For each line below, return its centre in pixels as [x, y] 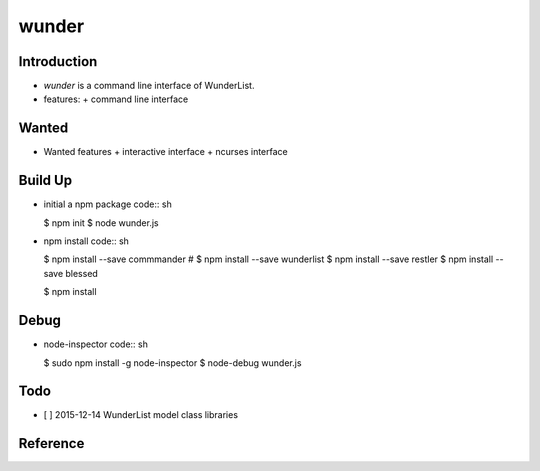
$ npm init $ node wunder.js [101, 222]
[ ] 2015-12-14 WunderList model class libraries [141, 415]
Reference [51, 443]
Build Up [45, 180]
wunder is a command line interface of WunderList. [149, 86]
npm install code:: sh [86, 241]
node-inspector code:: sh [96, 344]
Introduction [58, 61]
